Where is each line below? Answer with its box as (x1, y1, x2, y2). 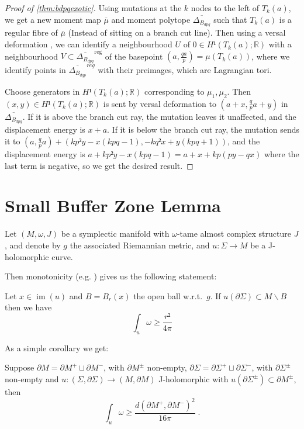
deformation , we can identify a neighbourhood (5, 38, 172, 50)
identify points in (5, 63, 66, 75)
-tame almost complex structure (177, 227, 291, 240)
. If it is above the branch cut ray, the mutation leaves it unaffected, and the (22, 110, 296, 122)
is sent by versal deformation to (103, 97, 216, 109)
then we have (5, 301, 52, 313)
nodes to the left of (191, 2, 260, 13)
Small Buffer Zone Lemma (5, 193, 221, 217)
